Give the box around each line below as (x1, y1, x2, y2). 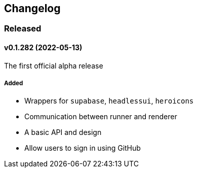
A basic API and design (24, 128, 102, 137)
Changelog (4, 2, 61, 15)
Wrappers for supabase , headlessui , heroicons (24, 96, 194, 106)
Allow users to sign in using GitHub (24, 144, 141, 153)
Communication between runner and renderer (24, 112, 177, 121)
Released (4, 23, 42, 34)
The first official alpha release (4, 61, 103, 70)
